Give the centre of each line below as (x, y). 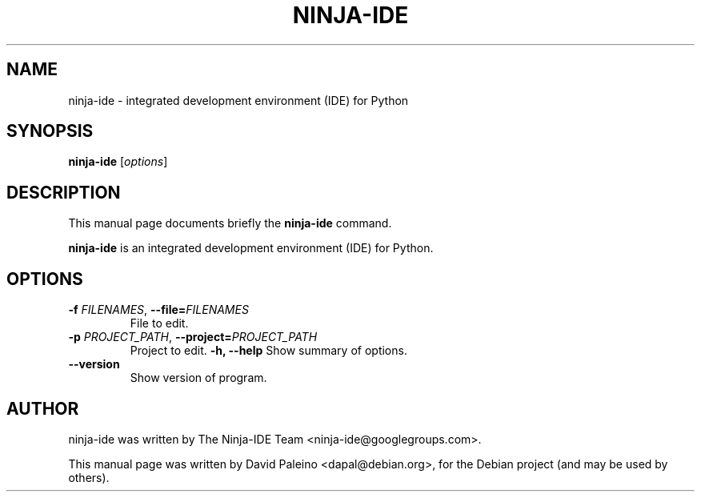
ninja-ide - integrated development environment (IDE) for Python (238, 100)
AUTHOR (43, 408)
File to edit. (159, 323)
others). (89, 477)
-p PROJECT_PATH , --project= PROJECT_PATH (193, 337)
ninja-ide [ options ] (118, 162)
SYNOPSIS (50, 131)
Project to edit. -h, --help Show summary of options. (268, 351)
